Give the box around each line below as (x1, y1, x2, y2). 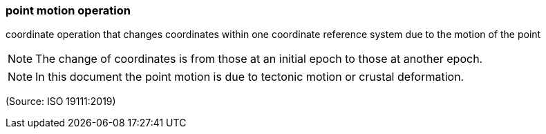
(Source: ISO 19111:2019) (6, 95, 116, 108)
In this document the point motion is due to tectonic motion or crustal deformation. (35, 70, 464, 84)
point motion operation (6, 3, 131, 17)
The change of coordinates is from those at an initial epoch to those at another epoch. (35, 52, 483, 66)
